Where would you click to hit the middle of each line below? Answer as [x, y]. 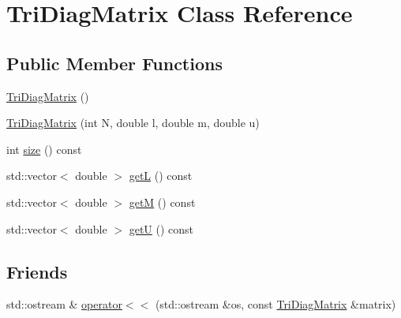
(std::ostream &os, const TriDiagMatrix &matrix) [275, 304]
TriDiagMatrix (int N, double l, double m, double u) [133, 123]
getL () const [161, 176]
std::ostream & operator [64, 304]
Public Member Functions [114, 63]
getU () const [161, 228]
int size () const [44, 149]
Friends [37, 271]
